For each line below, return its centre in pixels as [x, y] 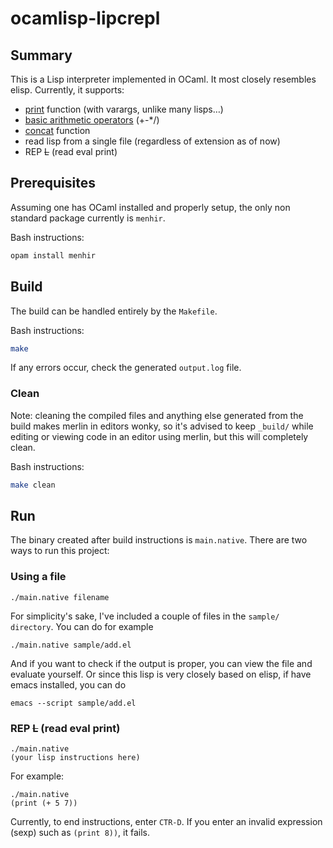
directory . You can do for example [82, 626]
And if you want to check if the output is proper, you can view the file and [161, 663]
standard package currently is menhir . [88, 218]
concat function [57, 130]
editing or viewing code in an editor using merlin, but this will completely [159, 436]
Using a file [38, 577]
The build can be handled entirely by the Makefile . [114, 311]
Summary [41, 55]
